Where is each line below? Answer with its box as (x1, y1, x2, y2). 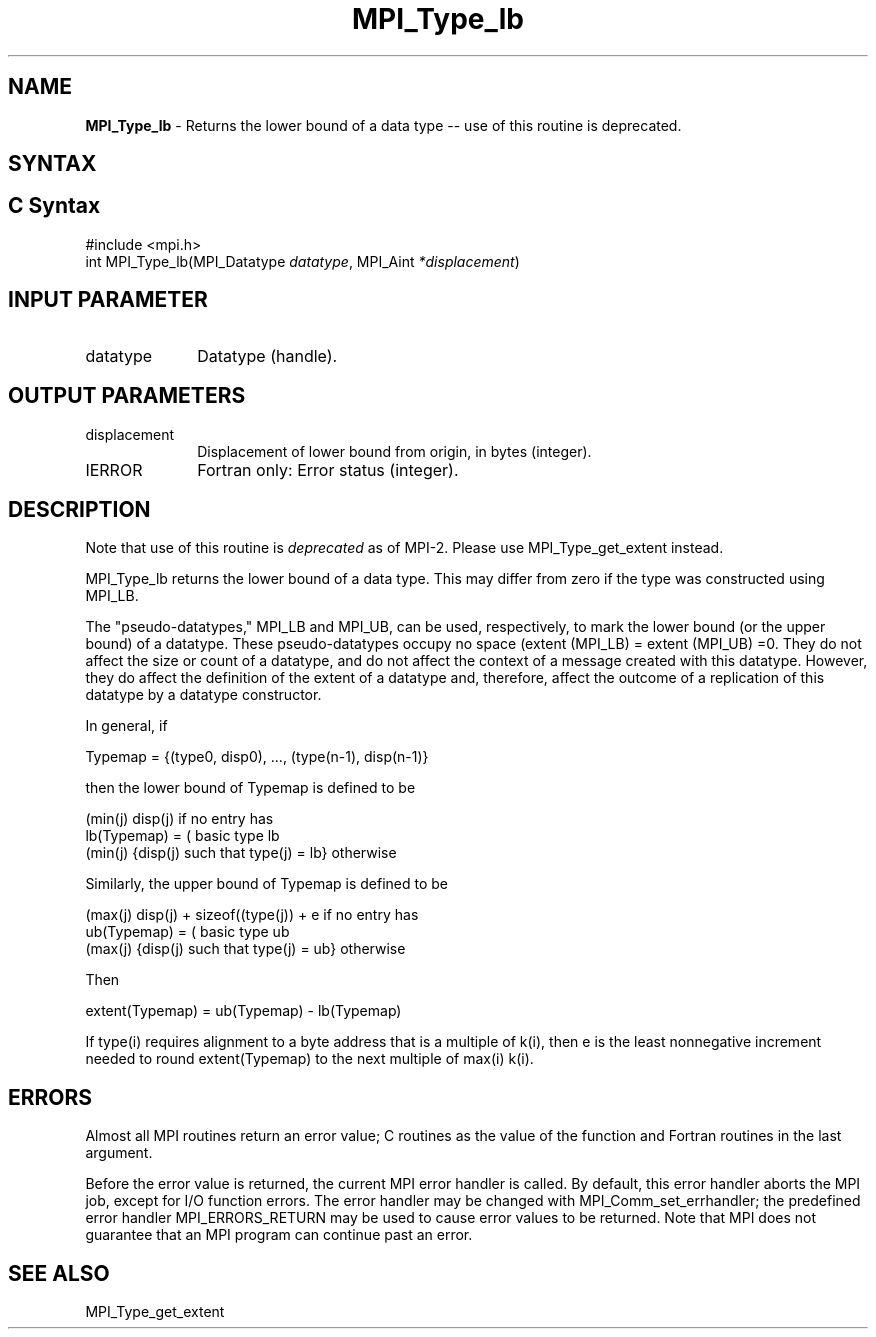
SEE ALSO (8, 1260, 110, 1286)
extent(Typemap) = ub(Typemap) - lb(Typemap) (85, 1002, 402, 1020)
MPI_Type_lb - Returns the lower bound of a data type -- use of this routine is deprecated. (85, 116, 682, 134)
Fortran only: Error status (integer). (197, 459, 459, 480)
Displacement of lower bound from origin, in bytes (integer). (197, 442, 592, 460)
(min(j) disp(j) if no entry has (85, 810, 274, 828)
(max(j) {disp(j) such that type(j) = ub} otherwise (85, 940, 406, 958)
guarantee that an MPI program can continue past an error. (85, 1226, 473, 1244)
